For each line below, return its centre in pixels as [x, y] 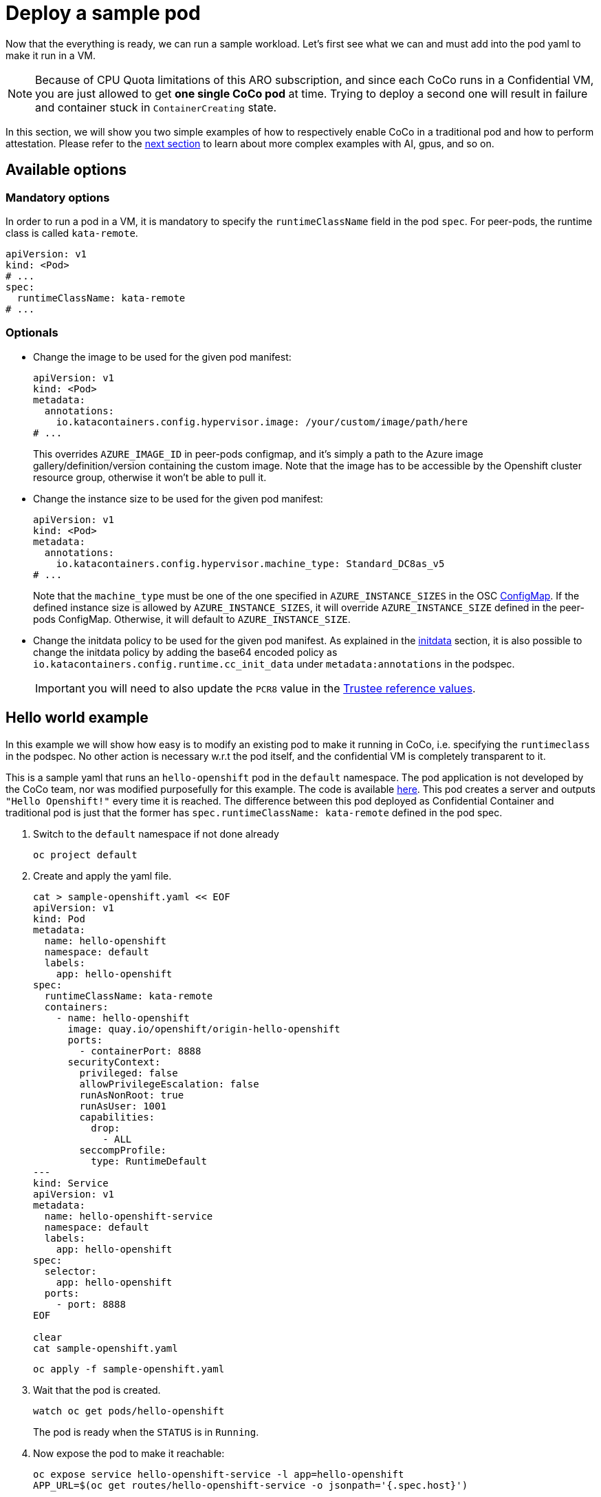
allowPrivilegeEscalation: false [169, 1084]
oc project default [85, 854]
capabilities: [117, 1117]
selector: [70, 1271]
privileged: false [129, 1073]
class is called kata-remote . [72, 233]
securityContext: [114, 1062]
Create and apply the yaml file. [102, 875]
